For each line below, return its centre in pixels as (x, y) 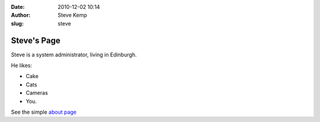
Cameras (37, 93)
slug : (17, 23)
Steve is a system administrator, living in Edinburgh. (74, 54)
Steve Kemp (72, 15)
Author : (21, 15)
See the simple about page (44, 112)
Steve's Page (36, 41)
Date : (18, 7)
